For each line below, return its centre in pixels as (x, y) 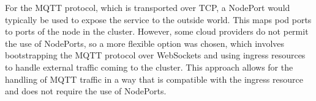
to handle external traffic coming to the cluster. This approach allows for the (149, 67)
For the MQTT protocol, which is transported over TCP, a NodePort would (148, 7)
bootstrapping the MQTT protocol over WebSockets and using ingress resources (155, 55)
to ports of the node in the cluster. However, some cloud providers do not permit (157, 31)
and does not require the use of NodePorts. (86, 91)
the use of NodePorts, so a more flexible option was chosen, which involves (145, 43)
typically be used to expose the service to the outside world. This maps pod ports (158, 19)
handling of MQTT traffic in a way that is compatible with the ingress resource (154, 79)
